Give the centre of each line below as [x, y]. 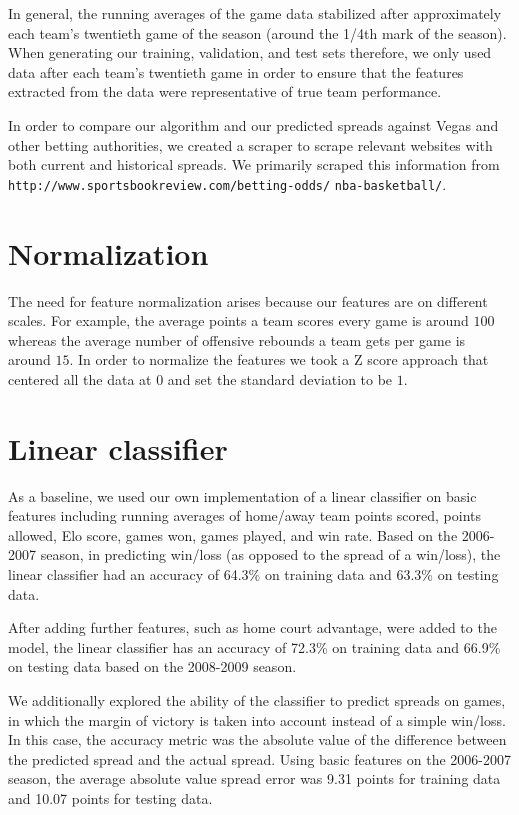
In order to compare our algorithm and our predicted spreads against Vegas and [253, 124]
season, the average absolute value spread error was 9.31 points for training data [254, 778]
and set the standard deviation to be [280, 378]
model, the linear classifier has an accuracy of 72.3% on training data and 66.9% [254, 646]
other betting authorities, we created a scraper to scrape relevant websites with [250, 144]
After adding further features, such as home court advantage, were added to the [252, 627]
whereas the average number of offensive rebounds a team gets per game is [237, 339]
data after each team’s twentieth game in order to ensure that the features [236, 71]
